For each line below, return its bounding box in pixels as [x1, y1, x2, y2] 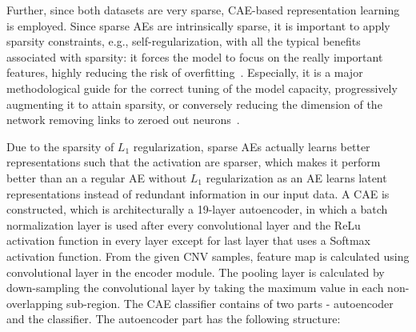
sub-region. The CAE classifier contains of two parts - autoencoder [66, 294, 394, 311]
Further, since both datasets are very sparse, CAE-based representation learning [6, 2, 400, 18]
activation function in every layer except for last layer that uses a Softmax [6, 232, 370, 249]
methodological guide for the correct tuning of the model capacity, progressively [6, 79, 398, 96]
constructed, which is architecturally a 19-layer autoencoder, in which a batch [6, 201, 388, 218]
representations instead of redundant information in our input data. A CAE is [6, 185, 390, 202]
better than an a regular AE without [6, 169, 187, 186]
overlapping [6, 294, 63, 311]
